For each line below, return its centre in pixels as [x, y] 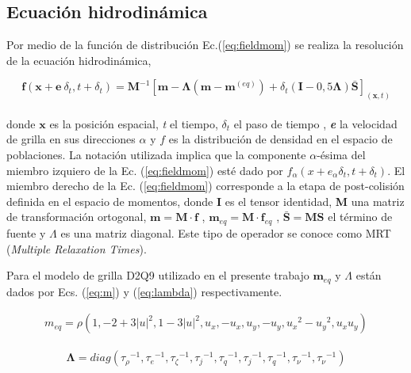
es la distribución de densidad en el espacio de [280, 139]
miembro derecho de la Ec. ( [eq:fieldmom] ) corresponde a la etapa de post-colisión [205, 186]
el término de [360, 217]
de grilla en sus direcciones [71, 139]
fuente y [26, 233]
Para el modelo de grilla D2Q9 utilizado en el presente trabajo [158, 275]
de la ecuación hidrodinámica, [79, 60]
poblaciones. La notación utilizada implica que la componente [156, 155]
